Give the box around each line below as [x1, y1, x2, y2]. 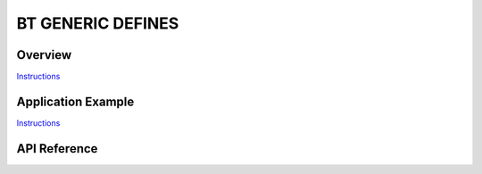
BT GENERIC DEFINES [16, 13, 179, 33]
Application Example [16, 94, 135, 109]
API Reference [16, 141, 98, 156]
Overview [16, 47, 72, 62]
